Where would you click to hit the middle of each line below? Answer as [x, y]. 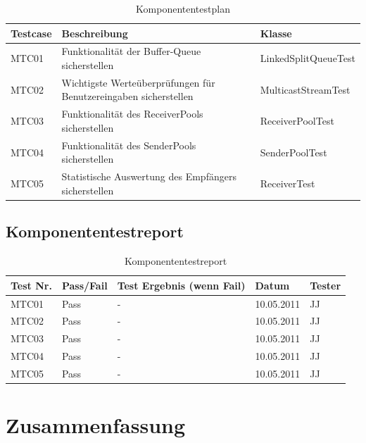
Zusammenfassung [96, 425]
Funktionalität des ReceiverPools [132, 114]
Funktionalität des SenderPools [129, 145]
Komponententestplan [183, 8]
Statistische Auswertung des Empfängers [149, 176]
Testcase [31, 33]
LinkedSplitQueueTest [308, 58]
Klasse [276, 33]
